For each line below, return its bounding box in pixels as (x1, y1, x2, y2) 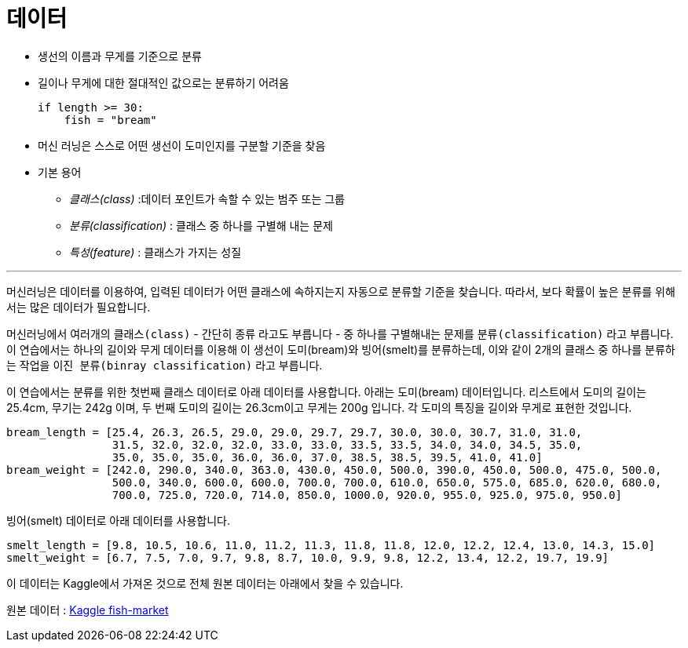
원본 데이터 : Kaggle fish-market (6, 602, 169, 617)
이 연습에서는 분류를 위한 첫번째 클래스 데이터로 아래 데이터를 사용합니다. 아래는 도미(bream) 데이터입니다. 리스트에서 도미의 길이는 (6, 384, 646, 399)
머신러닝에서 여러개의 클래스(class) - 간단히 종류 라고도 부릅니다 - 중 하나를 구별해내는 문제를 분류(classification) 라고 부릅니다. (6, 326, 674, 340)
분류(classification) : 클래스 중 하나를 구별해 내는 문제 (69, 218, 333, 232)
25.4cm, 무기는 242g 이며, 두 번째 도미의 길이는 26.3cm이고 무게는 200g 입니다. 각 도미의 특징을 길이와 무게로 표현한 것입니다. (6, 400, 632, 414)
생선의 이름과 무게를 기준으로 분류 (38, 49, 202, 63)
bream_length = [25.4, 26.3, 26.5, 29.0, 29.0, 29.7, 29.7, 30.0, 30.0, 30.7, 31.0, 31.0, (6, 425, 583, 439)
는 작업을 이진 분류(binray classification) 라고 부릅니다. (6, 358, 323, 372)
